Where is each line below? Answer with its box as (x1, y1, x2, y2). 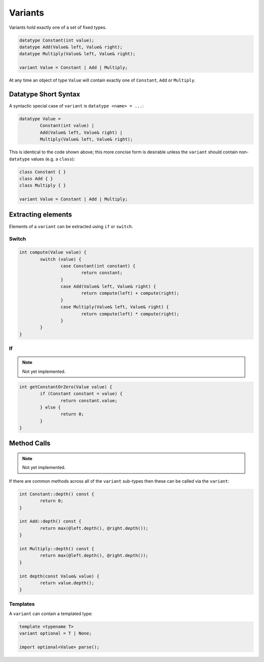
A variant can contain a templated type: (9, 611, 93, 617)
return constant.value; (60, 398, 117, 403)
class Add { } (19, 176, 53, 181)
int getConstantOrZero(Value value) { (19, 384, 112, 389)
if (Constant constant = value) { (40, 391, 123, 397)
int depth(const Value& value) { (19, 573, 100, 579)
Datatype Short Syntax (9, 90, 80, 98)
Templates (9, 600, 35, 607)
